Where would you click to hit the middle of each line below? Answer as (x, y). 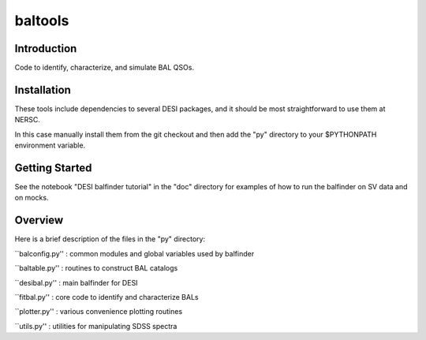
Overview (39, 220)
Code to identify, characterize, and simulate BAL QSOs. (105, 68)
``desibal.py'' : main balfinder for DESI (76, 282)
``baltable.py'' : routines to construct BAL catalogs (96, 268)
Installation (43, 90)
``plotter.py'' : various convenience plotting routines (99, 312)
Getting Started (53, 168)
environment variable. (50, 145)
